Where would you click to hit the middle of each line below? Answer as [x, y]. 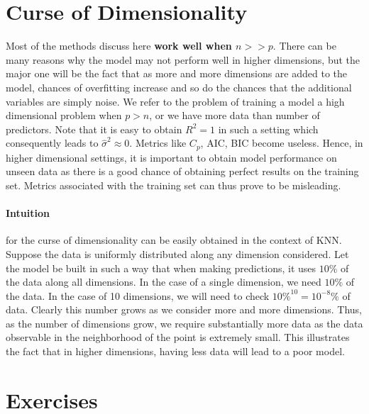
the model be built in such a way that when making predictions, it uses [161, 268]
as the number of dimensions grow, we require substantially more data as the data [184, 323]
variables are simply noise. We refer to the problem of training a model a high [175, 101]
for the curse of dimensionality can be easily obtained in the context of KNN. [174, 240]
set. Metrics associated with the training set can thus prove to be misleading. [174, 185]
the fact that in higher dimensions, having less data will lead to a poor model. [175, 351]
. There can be [304, 46]
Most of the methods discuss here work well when [119, 46]
